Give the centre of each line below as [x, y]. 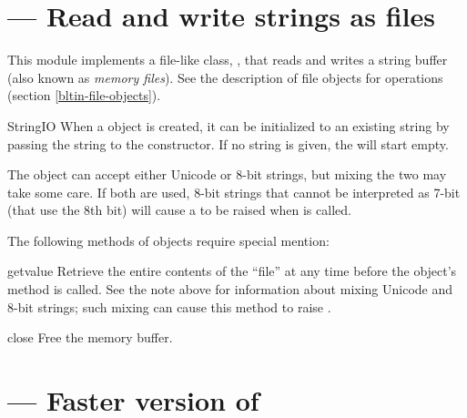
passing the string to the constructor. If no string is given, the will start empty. [228, 143]
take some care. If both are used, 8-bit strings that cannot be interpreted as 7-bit [234, 192]
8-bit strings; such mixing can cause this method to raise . [169, 306]
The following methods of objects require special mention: [168, 240]
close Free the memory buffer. [90, 337]
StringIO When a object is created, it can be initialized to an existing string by [228, 125]
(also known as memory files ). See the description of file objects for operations [225, 77]
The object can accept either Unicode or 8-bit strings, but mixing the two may [227, 174]
